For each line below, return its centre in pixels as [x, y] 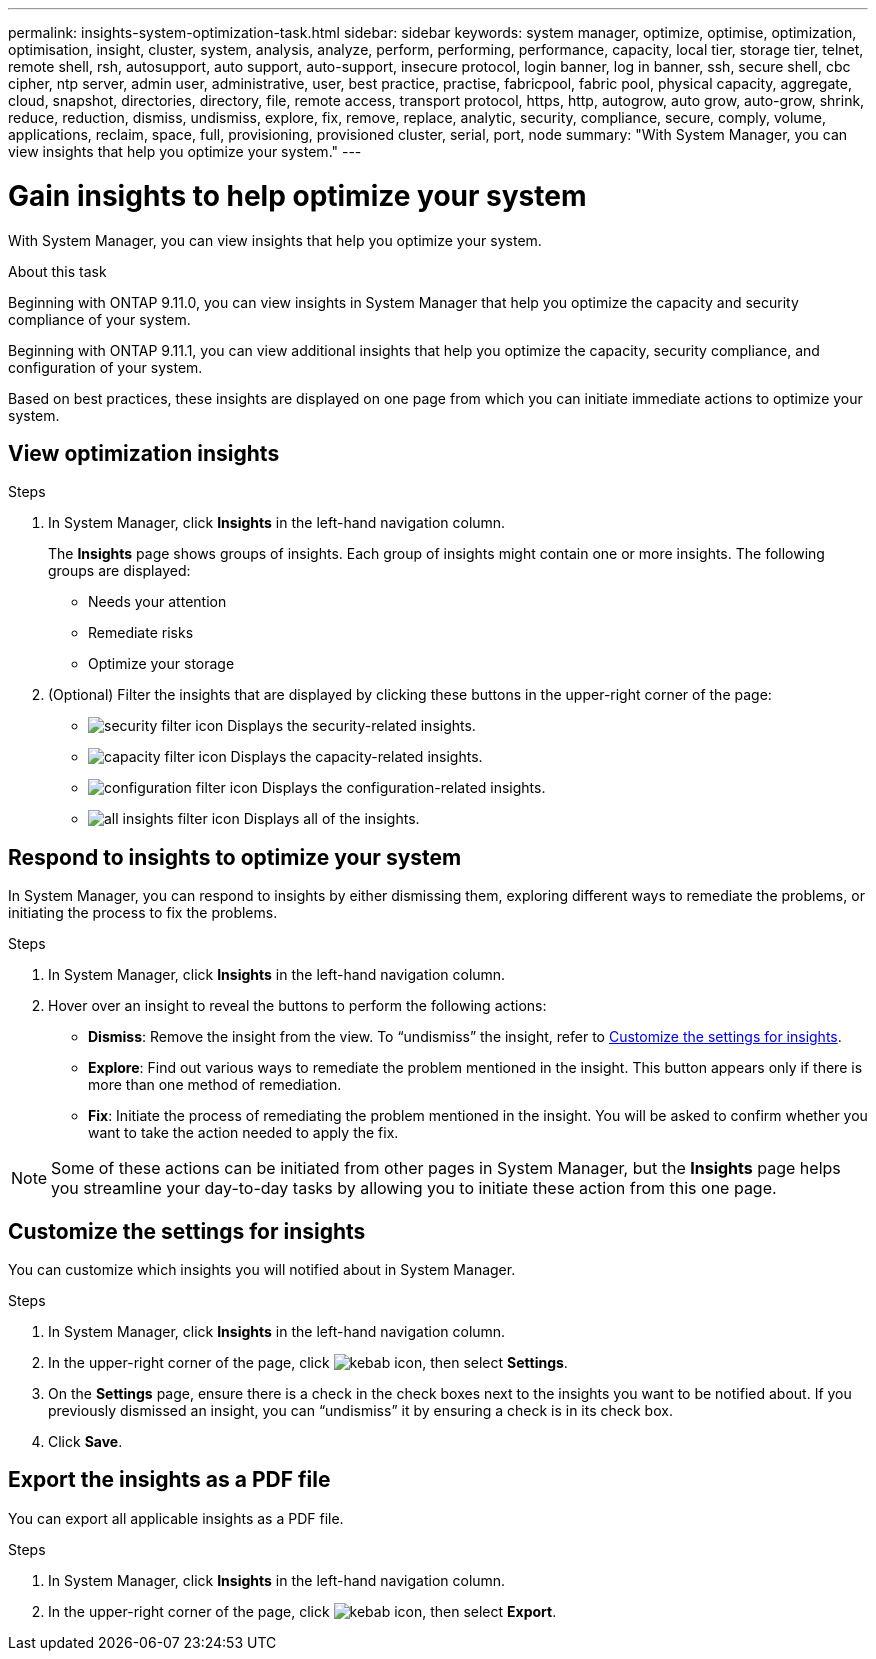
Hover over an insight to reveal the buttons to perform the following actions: [297, 1006]
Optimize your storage [161, 664]
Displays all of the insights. [331, 819]
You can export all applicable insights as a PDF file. [176, 1518]
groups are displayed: [119, 571]
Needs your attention [157, 602]
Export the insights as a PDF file [169, 1480]
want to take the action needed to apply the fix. [243, 1133]
